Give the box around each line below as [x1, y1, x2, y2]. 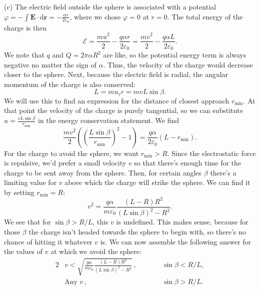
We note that [4, 49, 44, 60]
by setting [4, 186, 34, 197]
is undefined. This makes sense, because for [116, 216, 248, 227]
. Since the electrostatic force [167, 147, 256, 158]
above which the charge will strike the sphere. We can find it [64, 177, 250, 187]
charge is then [4, 22, 47, 32]
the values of [4, 246, 43, 256]
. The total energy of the [167, 11, 243, 21]
